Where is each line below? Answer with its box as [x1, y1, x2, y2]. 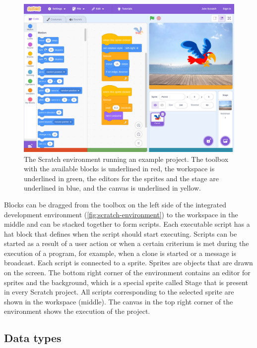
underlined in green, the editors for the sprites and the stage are [24, 173, 219, 183]
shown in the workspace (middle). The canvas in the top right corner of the [4, 296, 233, 306]
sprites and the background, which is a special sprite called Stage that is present [4, 277, 248, 287]
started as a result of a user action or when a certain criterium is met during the [4, 238, 249, 249]
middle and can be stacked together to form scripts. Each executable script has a [4, 219, 250, 229]
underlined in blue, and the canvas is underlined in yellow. [24, 183, 201, 193]
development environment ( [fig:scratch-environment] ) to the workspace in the [4, 209, 238, 219]
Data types [4, 330, 62, 346]
